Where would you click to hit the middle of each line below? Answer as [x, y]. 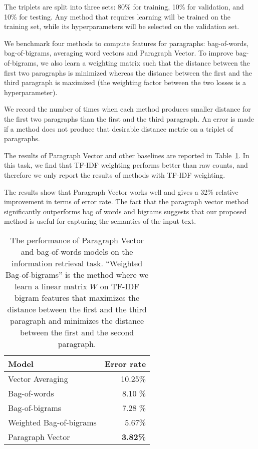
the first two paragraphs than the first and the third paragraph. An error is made [129, 118]
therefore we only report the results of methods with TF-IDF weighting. [115, 174]
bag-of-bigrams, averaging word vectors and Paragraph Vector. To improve [119, 53]
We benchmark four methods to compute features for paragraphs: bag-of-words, [126, 43]
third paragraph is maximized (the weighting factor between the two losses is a [125, 82]
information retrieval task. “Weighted [77, 263]
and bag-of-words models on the [77, 251]
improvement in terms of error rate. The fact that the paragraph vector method [126, 201]
